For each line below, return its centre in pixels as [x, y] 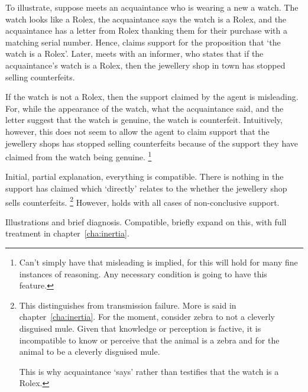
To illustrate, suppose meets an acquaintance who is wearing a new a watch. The [152, 7]
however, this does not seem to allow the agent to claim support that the [137, 131]
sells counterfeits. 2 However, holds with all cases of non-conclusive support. [142, 201]
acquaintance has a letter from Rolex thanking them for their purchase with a [146, 30]
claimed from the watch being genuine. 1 [79, 156]
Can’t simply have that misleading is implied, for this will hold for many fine [158, 262]
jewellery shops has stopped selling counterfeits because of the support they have [152, 143]
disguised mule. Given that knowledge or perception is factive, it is [140, 328]
